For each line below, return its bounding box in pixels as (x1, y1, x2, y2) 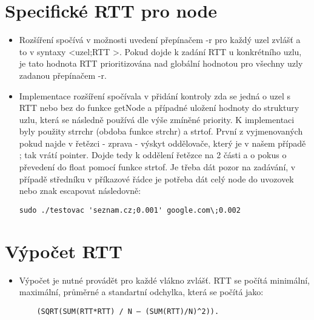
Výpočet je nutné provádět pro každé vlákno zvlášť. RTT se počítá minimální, (19, 273, 310, 286)
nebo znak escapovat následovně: (19, 184, 141, 197)
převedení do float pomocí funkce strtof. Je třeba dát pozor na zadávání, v (19, 161, 296, 173)
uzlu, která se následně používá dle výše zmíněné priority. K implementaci (19, 113, 295, 125)
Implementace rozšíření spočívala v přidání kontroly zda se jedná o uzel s (19, 89, 291, 102)
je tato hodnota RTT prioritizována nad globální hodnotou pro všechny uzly (19, 57, 303, 70)
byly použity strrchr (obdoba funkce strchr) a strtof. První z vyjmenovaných (19, 125, 303, 138)
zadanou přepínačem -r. (19, 68, 107, 81)
